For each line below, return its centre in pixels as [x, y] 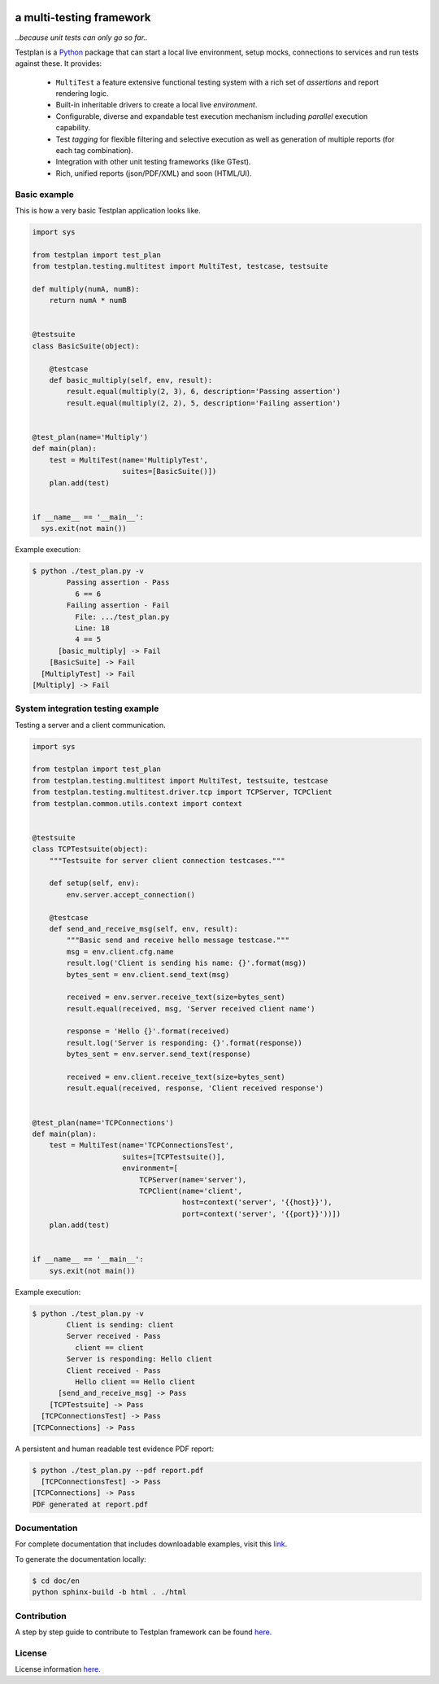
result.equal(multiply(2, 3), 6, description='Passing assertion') [204, 392]
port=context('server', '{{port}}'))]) [261, 1214]
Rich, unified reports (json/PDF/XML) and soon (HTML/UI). [154, 173]
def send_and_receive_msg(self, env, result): [144, 929]
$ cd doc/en [56, 1581]
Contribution [41, 1616]
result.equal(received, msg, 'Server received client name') [191, 1009]
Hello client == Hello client [135, 1381]
